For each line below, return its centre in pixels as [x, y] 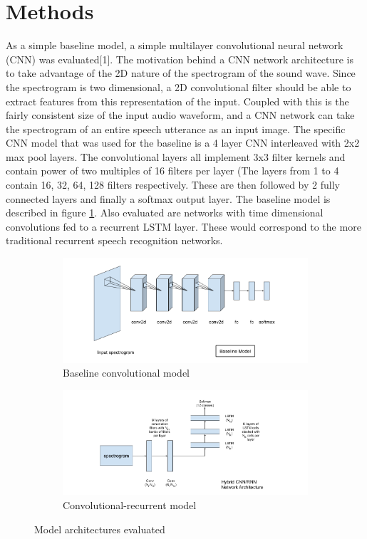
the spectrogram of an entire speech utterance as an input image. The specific [176, 129]
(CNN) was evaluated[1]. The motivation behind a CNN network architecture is [180, 59]
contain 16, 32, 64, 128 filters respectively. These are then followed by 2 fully [173, 185]
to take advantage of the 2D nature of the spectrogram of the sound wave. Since [181, 73]
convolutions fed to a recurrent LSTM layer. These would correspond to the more [183, 226]
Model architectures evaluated [100, 529]
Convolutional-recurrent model [130, 504]
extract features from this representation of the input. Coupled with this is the [177, 101]
